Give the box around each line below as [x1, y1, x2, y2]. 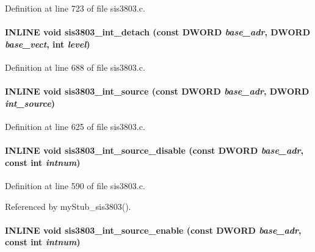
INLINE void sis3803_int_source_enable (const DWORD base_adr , [5, 223, 302, 236]
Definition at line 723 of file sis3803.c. [5, 2, 145, 14]
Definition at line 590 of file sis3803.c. [5, 179, 145, 192]
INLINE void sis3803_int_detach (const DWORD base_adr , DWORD [5, 26, 310, 38]
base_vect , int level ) [5, 37, 90, 50]
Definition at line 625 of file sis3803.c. [5, 120, 145, 132]
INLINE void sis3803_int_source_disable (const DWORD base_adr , [5, 144, 304, 157]
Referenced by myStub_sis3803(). [5, 200, 131, 212]
